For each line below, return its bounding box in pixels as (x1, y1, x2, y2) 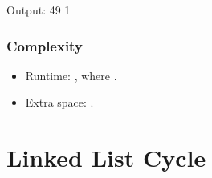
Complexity (6, 35, 83, 55)
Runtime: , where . (25, 67, 117, 83)
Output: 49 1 (6, 2, 71, 18)
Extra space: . (25, 94, 94, 111)
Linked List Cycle (6, 141, 206, 174)
